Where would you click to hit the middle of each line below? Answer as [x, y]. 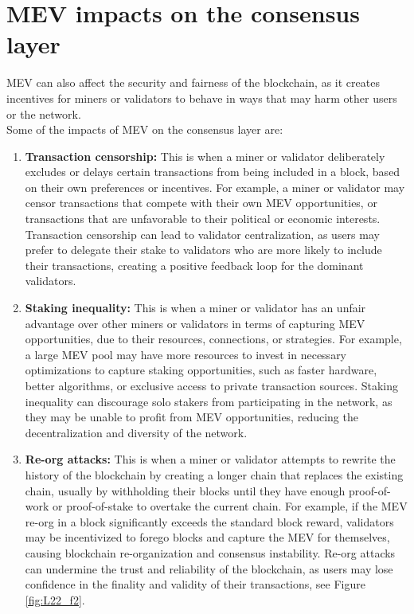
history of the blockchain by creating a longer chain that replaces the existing [214, 474]
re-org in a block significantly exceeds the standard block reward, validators [209, 521]
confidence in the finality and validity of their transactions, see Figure [195, 584]
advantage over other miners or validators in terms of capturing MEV [195, 323]
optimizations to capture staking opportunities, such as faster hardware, [201, 370]
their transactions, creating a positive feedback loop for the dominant [194, 265]
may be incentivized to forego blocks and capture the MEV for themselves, [207, 537]
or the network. [44, 113]
